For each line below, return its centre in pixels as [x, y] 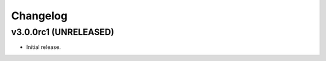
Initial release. [43, 47]
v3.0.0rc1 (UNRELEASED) [63, 32]
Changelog [39, 16]
